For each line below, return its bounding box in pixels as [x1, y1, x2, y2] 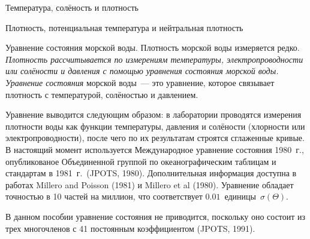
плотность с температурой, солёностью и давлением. [5, 88, 198, 100]
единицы [224, 190, 256, 203]
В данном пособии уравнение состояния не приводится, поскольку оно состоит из [5, 210, 306, 222]
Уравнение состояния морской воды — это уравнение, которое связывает [5, 76, 275, 88]
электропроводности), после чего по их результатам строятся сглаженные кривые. [5, 131, 305, 144]
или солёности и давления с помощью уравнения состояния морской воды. [5, 65, 279, 77]
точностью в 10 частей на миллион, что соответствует [5, 190, 203, 203]
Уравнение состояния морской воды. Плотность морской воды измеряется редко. [5, 41, 300, 54]
